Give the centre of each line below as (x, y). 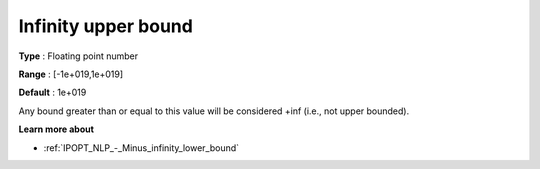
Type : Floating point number (78, 56)
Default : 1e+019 (52, 92)
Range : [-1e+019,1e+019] (71, 74)
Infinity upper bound (106, 26)
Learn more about (56, 129)
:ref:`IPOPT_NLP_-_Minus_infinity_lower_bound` (141, 147)
